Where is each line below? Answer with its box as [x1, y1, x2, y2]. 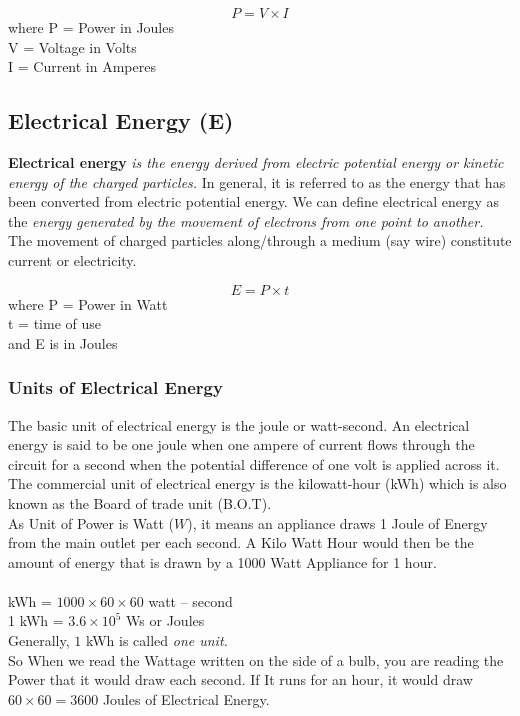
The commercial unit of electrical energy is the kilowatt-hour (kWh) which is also [8, 473, 507, 494]
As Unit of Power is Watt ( [8, 512, 175, 533]
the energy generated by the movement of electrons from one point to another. [8, 210, 484, 231]
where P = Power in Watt [8, 293, 168, 314]
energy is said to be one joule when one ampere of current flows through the [8, 434, 475, 455]
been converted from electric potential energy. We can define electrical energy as [8, 191, 500, 212]
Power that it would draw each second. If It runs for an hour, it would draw [8, 669, 473, 690]
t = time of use [8, 313, 102, 334]
